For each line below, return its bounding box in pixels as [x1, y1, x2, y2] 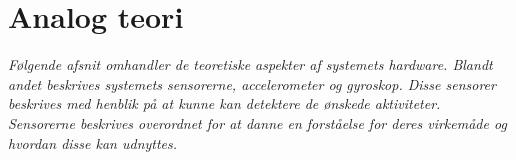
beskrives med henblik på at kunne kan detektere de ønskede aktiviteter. [8, 93, 441, 114]
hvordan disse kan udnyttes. [8, 132, 178, 153]
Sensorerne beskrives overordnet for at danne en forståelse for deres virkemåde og [8, 112, 507, 133]
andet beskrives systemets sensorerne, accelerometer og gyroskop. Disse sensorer [8, 73, 496, 94]
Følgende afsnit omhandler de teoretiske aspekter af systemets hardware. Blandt [8, 54, 493, 75]
